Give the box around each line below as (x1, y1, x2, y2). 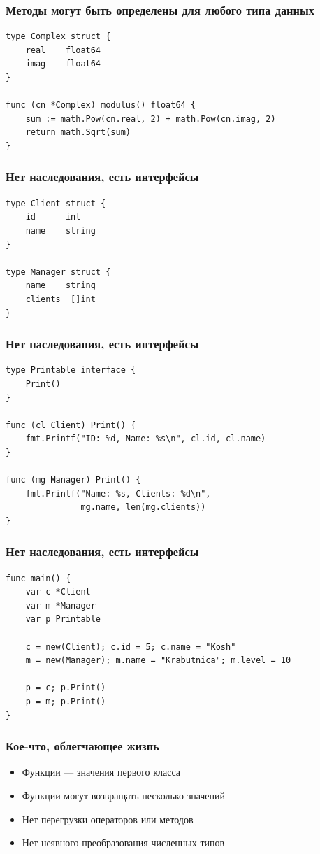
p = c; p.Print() (25, 683, 106, 693)
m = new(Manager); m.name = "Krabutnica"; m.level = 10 (25, 655, 291, 666)
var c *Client (25, 587, 91, 597)
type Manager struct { (6, 266, 111, 277)
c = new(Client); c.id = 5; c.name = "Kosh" (25, 641, 236, 652)
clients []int (25, 294, 96, 304)
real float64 (25, 45, 101, 55)
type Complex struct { (6, 31, 111, 42)
